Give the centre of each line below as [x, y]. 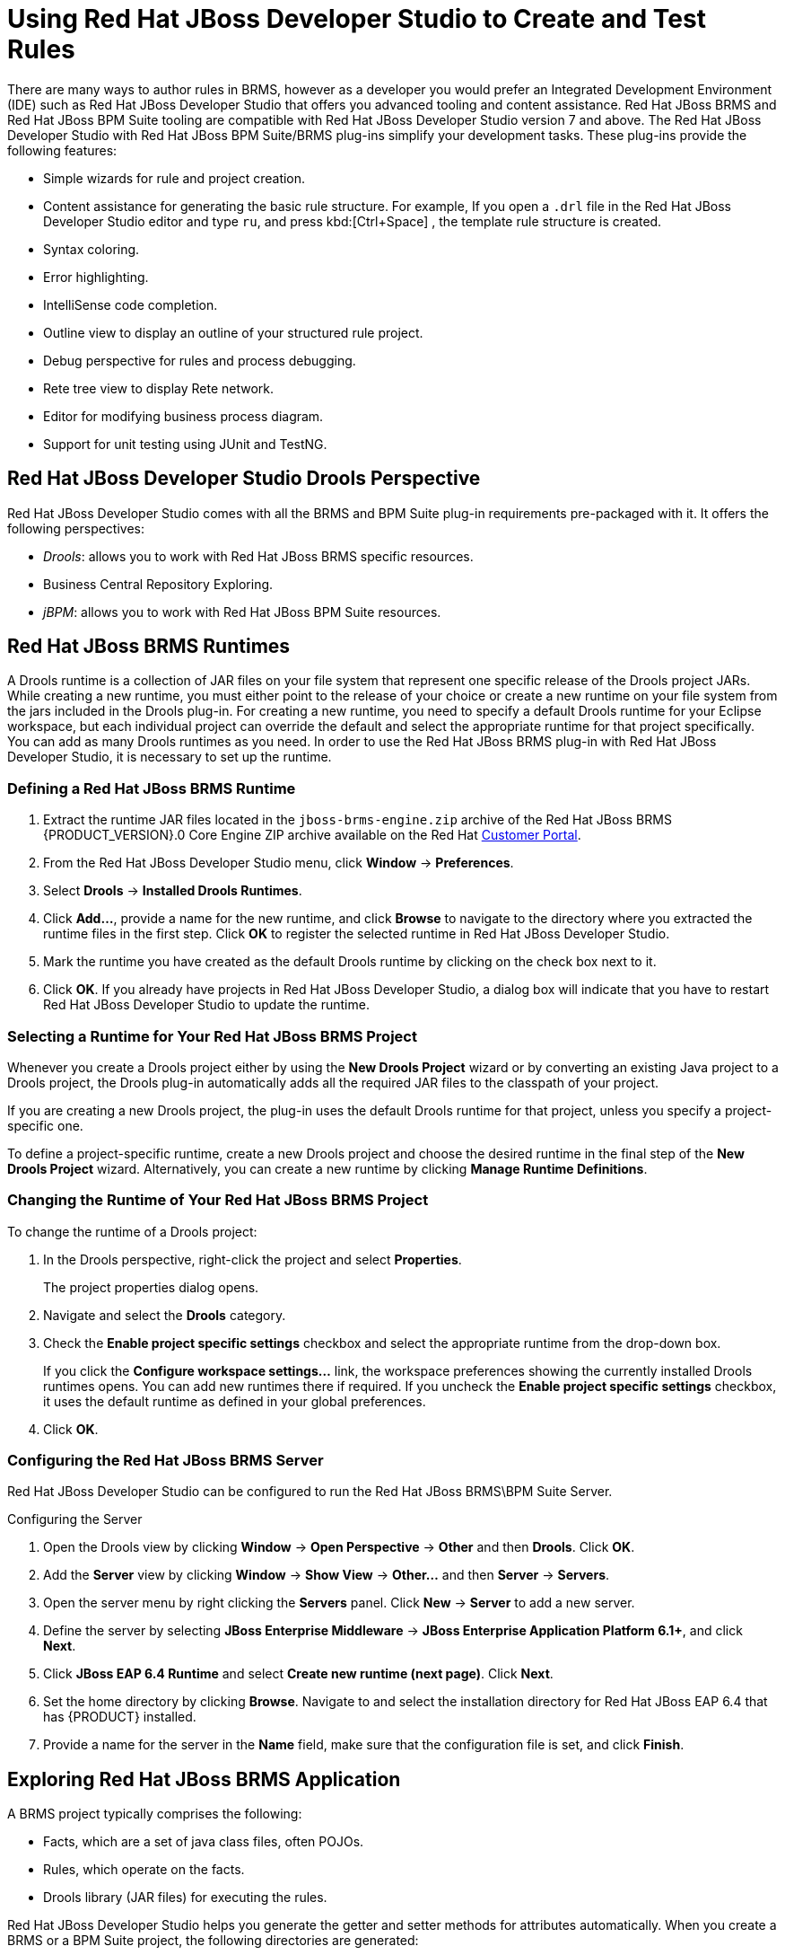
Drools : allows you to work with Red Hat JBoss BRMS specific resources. [258, 556]
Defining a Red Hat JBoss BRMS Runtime [152, 788]
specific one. [45, 1125]
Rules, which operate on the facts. [144, 1870]
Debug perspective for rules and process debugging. [200, 360]
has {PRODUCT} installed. [120, 1717]
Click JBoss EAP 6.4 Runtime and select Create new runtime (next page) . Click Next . [298, 1674]
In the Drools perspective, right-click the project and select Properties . [253, 1259]
